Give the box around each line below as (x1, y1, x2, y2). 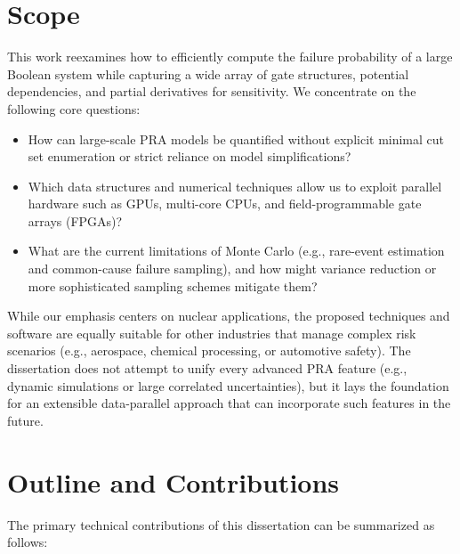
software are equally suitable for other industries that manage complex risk (7, 323, 416, 342)
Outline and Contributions (7, 463, 340, 500)
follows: (7, 533, 48, 551)
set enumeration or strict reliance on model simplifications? (28, 147, 351, 166)
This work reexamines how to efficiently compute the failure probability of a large (7, 47, 453, 66)
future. (7, 411, 44, 429)
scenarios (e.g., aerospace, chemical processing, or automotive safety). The (7, 341, 411, 360)
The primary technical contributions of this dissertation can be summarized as (7, 515, 435, 534)
